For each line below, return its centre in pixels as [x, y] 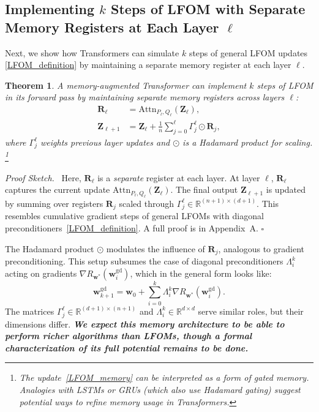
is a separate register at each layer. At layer [179, 177]
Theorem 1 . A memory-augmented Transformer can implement [126, 85]
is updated [286, 189]
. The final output [204, 189]
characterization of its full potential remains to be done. [127, 347]
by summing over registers [54, 203]
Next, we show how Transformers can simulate [92, 52]
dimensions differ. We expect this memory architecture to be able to [145, 324]
